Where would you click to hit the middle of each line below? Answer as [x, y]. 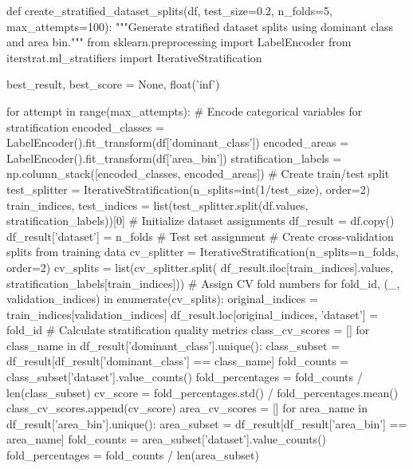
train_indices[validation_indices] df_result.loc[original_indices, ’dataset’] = [193, 314]
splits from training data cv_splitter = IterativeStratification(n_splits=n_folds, [203, 252]
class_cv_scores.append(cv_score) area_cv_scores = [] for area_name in [187, 408]
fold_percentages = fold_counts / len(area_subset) [133, 455]
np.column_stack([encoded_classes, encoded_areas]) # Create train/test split [198, 173]
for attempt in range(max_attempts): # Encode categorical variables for [185, 110]
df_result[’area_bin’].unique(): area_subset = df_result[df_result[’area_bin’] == [207, 423]
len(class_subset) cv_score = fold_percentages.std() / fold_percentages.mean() [203, 392]
